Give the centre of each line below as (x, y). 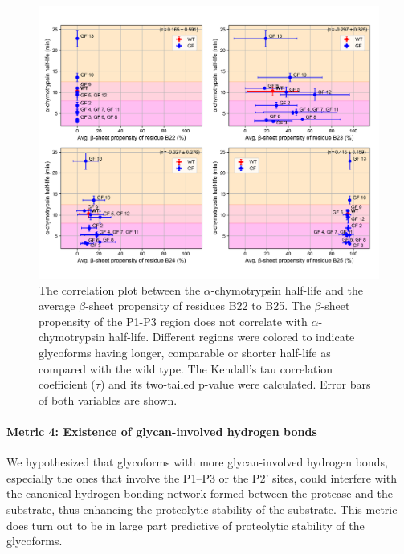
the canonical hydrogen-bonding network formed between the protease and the (200, 493)
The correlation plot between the (120, 289)
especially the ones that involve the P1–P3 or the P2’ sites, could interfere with (202, 477)
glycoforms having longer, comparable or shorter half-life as (185, 353)
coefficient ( (67, 384)
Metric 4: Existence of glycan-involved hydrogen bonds (162, 432)
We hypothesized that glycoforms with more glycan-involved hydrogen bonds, (197, 462)
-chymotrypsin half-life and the (287, 289)
